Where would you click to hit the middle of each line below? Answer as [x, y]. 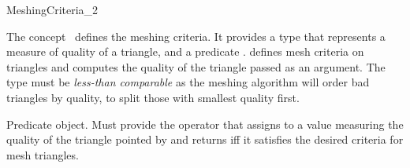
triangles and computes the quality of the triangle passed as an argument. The [196, 66]
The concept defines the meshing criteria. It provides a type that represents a [196, 36]
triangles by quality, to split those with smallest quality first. [153, 97]
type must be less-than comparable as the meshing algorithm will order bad [188, 82]
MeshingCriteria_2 [52, 9]
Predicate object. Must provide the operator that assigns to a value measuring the [205, 124]
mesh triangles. [43, 154]
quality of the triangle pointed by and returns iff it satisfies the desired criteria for [205, 139]
